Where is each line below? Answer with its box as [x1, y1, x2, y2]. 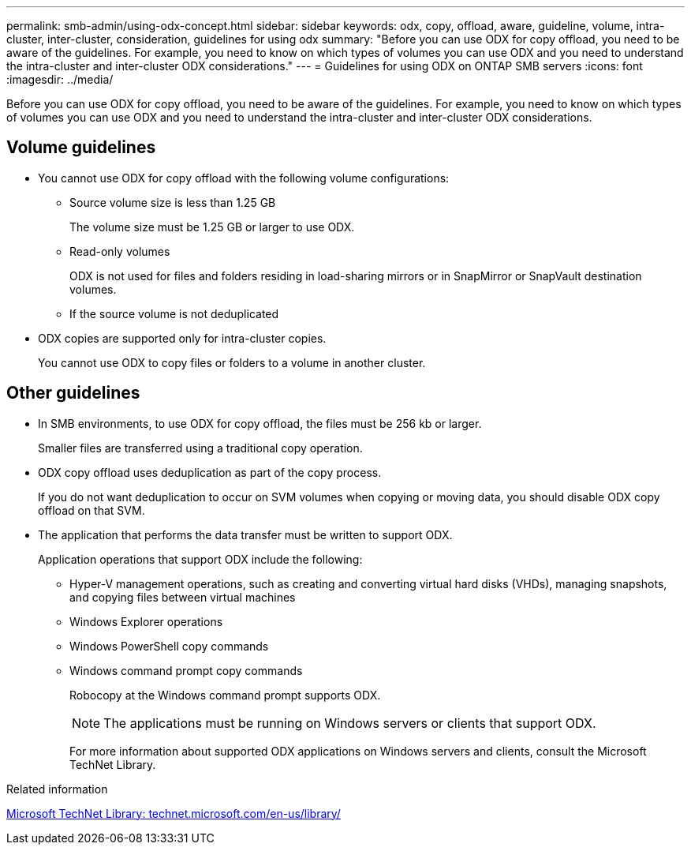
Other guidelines [6, 383, 140, 403]
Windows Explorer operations [69, 614, 223, 628]
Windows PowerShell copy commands [69, 639, 269, 653]
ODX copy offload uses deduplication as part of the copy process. [38, 465, 382, 479]
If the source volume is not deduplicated [69, 306, 279, 321]
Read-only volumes [69, 244, 170, 258]
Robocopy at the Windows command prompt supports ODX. [69, 688, 381, 702]
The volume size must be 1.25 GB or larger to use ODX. [69, 219, 355, 234]
